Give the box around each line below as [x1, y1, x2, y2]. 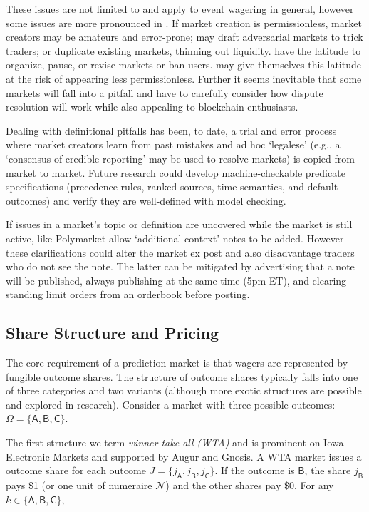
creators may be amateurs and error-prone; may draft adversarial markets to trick [6, 29, 363, 44]
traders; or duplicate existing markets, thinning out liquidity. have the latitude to [6, 43, 361, 58]
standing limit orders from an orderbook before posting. [6, 287, 250, 302]
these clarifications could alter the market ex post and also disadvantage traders [6, 245, 355, 260]
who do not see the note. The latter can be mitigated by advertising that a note [6, 259, 355, 274]
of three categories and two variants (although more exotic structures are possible [6, 383, 362, 398]
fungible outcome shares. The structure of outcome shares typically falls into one [6, 369, 358, 384]
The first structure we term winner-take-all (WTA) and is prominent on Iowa [6, 435, 344, 450]
